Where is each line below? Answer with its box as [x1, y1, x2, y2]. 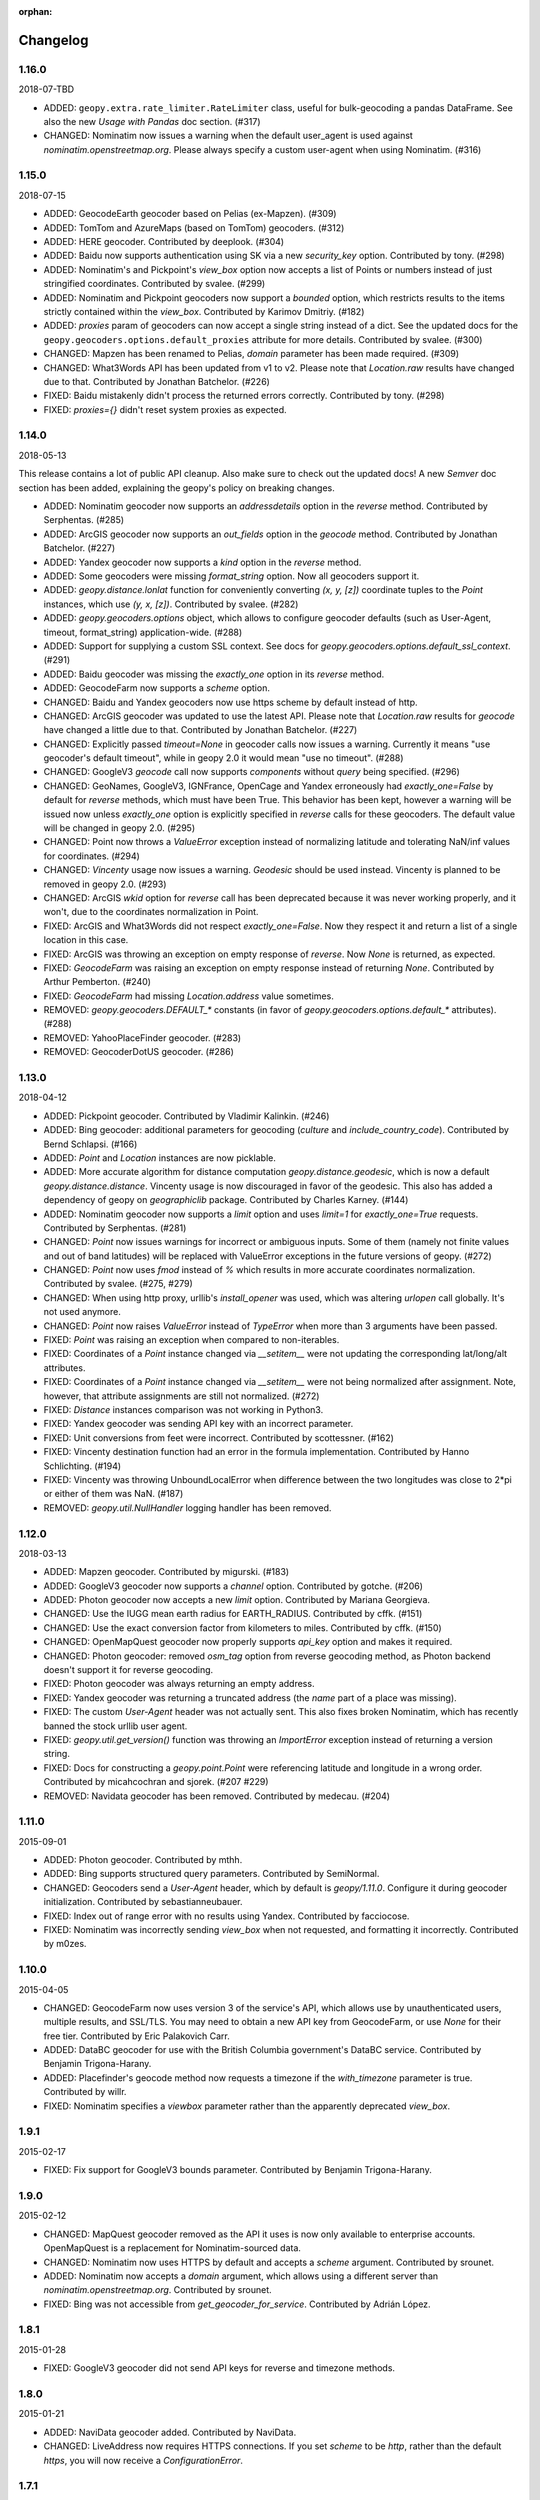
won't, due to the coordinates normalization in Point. [43, 906, 259, 918]
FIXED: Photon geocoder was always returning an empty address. [43, 1678, 315, 1690]
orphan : [18, 6, 53, 17]
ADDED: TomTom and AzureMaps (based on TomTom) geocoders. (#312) [43, 221, 345, 234]
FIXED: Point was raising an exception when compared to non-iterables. [43, 1334, 340, 1346]
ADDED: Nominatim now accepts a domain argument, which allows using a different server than [43, 2270, 439, 2282]
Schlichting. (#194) [43, 1460, 122, 1472]
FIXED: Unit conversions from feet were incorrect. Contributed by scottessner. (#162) [43, 1431, 395, 1444]
